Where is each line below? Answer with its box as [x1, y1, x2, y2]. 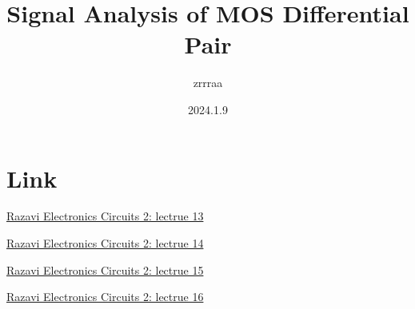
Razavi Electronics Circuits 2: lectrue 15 [6, 261, 204, 278]
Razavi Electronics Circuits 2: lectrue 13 [6, 208, 204, 224]
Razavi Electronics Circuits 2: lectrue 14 [6, 235, 204, 252]
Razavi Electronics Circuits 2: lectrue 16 [6, 288, 204, 305]
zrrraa [193, 74, 223, 91]
